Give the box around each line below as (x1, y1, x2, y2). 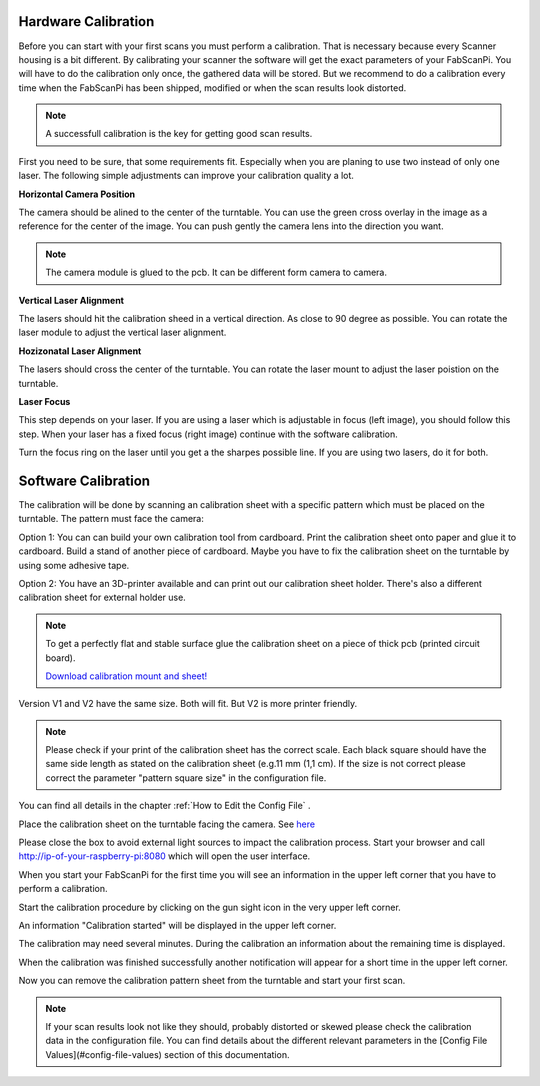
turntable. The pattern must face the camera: (18, 513, 205, 525)
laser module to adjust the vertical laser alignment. (18, 326, 227, 339)
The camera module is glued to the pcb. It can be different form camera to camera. (45, 266, 387, 279)
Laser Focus (18, 395, 71, 407)
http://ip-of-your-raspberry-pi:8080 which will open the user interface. (18, 850, 311, 862)
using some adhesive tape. (18, 559, 130, 571)
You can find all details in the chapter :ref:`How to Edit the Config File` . (18, 800, 311, 812)
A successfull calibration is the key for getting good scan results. (45, 128, 313, 140)
